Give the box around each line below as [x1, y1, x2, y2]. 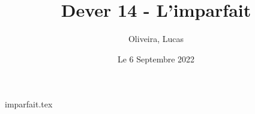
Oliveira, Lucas [128, 32, 184, 45]
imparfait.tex [5, 98, 53, 110]
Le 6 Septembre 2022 [117, 52, 195, 65]
